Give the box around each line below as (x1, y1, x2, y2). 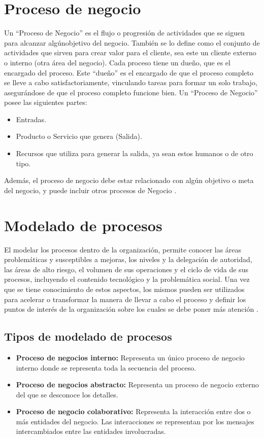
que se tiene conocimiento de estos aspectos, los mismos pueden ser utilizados (4, 283, 245, 294)
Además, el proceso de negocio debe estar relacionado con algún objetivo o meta (4, 175, 254, 186)
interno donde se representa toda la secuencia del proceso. (16, 362, 196, 373)
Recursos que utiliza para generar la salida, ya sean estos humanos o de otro (16, 148, 253, 159)
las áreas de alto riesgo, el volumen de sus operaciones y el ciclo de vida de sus (4, 264, 248, 274)
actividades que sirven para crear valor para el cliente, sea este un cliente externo (4, 47, 256, 58)
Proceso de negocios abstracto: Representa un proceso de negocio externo (16, 379, 259, 390)
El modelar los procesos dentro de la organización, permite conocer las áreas (4, 244, 242, 254)
